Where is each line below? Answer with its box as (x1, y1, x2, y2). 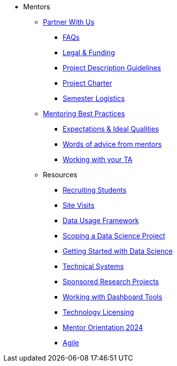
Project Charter (63, 79, 112, 87)
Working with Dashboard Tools (63, 293, 163, 301)
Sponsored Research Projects (63, 277, 159, 286)
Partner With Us (43, 18, 95, 26)
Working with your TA (63, 155, 133, 164)
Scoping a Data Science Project (63, 232, 165, 240)
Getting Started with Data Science (63, 247, 173, 255)
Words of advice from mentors (63, 140, 162, 148)
